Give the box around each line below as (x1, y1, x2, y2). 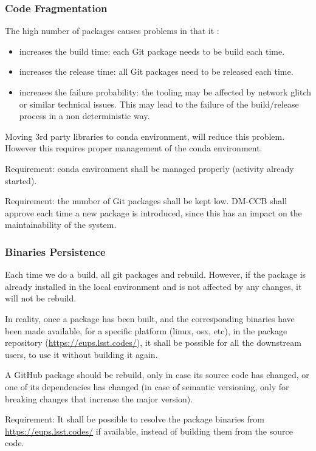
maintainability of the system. (5, 218, 117, 231)
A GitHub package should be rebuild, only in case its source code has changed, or (5, 368, 309, 381)
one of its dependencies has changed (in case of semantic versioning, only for (5, 380, 289, 393)
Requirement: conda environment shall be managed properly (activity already (5, 162, 294, 174)
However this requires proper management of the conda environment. (5, 142, 263, 154)
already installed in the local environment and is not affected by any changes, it (5, 280, 302, 292)
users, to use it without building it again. (5, 348, 158, 360)
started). (5, 174, 37, 187)
